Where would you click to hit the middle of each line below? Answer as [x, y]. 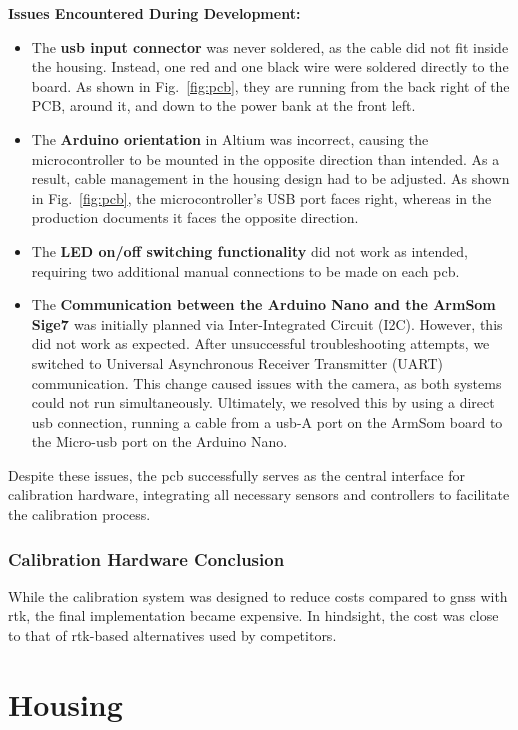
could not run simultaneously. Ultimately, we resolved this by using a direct [263, 402]
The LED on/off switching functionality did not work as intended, [249, 250]
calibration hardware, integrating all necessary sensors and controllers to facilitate [259, 494]
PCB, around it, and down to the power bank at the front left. [223, 105]
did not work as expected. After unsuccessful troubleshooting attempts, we [260, 343]
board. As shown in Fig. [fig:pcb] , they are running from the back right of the [270, 85]
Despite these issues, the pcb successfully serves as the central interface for [236, 474]
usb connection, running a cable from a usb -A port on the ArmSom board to [267, 421]
